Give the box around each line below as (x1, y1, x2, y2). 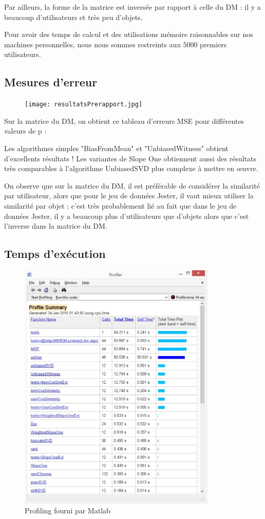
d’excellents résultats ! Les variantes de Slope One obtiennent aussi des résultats (4, 153, 257, 163)
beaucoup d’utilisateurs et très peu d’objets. (4, 11, 143, 22)
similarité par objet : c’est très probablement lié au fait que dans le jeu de (4, 200, 237, 211)
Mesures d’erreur (4, 74, 98, 90)
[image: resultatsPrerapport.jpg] (25, 101, 143, 108)
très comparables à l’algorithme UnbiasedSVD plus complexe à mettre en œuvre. (4, 163, 258, 174)
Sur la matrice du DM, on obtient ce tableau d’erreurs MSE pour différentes (4, 115, 244, 126)
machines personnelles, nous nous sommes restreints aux (4, 39, 181, 49)
